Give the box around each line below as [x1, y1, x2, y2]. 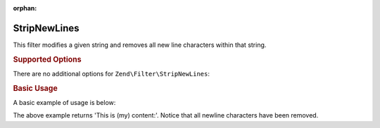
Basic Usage [13, 83, 58, 93]
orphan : [13, 4, 37, 12]
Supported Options [13, 55, 82, 64]
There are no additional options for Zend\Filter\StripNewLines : [13, 69, 210, 78]
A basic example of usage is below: [13, 99, 116, 106]
